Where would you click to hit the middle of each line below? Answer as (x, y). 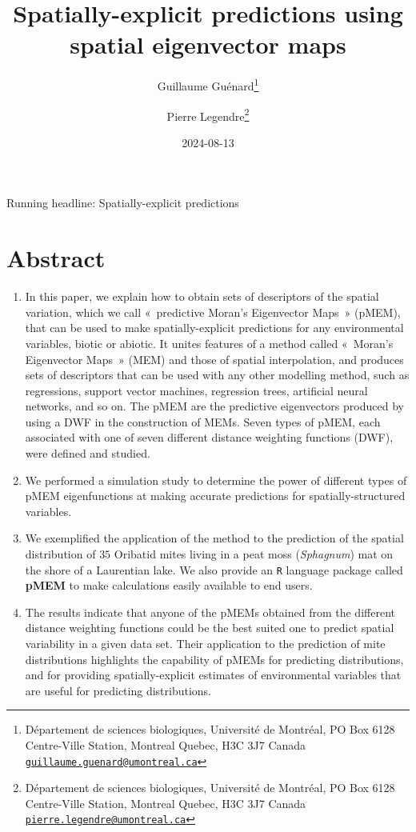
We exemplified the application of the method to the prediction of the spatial (214, 538)
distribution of (60, 554)
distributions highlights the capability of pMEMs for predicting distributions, (214, 659)
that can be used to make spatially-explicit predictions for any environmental (214, 328)
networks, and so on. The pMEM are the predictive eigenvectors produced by (214, 406)
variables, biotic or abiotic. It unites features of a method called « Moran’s (209, 343)
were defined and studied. (88, 453)
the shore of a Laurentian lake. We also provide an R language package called (214, 569)
